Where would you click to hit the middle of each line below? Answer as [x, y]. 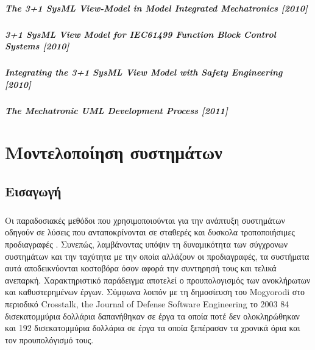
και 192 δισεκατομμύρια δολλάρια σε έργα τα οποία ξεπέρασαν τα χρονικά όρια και [153, 328]
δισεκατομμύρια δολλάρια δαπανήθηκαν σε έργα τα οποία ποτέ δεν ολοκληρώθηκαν [152, 316]
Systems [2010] [37, 46]
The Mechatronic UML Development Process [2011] [116, 110]
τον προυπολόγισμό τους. [49, 339]
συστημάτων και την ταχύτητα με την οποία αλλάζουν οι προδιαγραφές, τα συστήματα [157, 256]
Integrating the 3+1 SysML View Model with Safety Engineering [144, 72]
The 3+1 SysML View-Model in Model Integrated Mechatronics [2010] [156, 8]
